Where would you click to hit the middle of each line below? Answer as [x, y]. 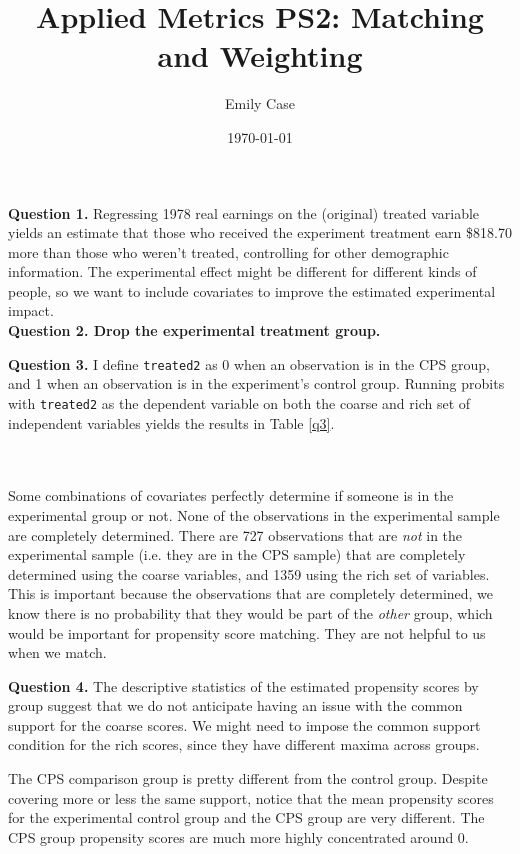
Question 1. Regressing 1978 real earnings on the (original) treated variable [244, 212]
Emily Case [260, 103]
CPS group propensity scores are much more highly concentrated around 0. [238, 836]
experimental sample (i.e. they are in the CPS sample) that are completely [237, 554]
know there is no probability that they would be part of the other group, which [250, 612]
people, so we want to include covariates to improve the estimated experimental [252, 290]
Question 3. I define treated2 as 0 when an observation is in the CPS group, [249, 363]
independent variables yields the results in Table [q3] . [171, 422]
